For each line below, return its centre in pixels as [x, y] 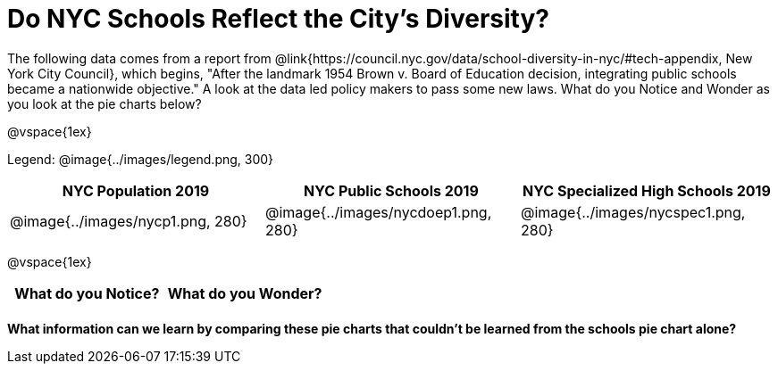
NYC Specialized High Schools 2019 [647, 190]
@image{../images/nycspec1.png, [633, 212]
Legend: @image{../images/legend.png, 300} [141, 159]
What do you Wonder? [245, 293]
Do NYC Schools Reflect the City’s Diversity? [278, 19]
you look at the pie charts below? [105, 103]
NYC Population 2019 [136, 190]
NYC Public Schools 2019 [391, 190]
